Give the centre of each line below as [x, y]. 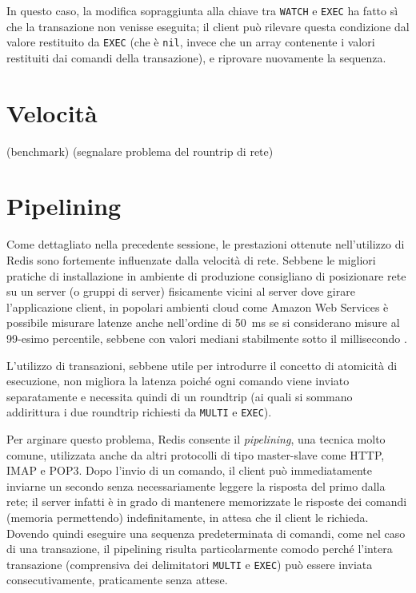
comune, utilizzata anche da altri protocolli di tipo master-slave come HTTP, [196, 454]
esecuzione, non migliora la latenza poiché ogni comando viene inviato [178, 381]
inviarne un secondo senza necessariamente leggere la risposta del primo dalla [196, 486]
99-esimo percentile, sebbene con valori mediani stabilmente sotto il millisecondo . [207, 338]
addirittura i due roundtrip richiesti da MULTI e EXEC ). [139, 412]
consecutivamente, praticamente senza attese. [117, 580]
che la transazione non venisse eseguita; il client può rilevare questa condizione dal [208, 26]
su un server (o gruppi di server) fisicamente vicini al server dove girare [181, 291]
